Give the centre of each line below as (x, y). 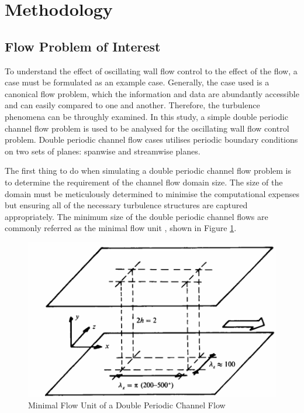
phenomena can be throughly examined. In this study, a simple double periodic (146, 116)
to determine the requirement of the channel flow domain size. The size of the (144, 182)
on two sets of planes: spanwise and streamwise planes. (103, 151)
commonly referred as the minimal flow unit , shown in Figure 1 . (121, 228)
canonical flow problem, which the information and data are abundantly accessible (152, 93)
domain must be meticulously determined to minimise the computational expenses (152, 193)
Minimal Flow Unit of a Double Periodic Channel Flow (127, 405)
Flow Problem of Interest (83, 46)
